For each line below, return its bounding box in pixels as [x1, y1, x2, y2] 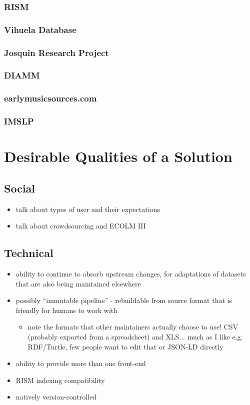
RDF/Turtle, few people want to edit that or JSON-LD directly [27, 341, 223, 351]
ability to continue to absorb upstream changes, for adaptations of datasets [15, 268, 246, 279]
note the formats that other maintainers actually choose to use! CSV [27, 321, 238, 332]
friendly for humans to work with [15, 304, 118, 315]
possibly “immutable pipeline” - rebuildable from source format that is [15, 295, 232, 305]
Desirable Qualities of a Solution [4, 146, 232, 166]
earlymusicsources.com [4, 92, 97, 104]
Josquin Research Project [4, 46, 109, 58]
